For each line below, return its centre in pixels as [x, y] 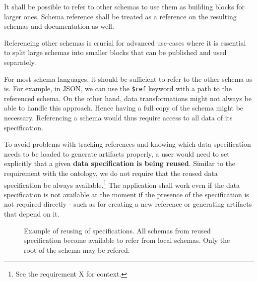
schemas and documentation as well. [59, 26]
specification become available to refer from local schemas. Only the [127, 240]
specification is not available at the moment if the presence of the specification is [127, 194]
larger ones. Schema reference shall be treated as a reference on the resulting [120, 16]
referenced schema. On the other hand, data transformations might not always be [128, 98]
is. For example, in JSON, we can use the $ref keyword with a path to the [118, 88]
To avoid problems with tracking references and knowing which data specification [128, 144]
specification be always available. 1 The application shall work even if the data [122, 184]
